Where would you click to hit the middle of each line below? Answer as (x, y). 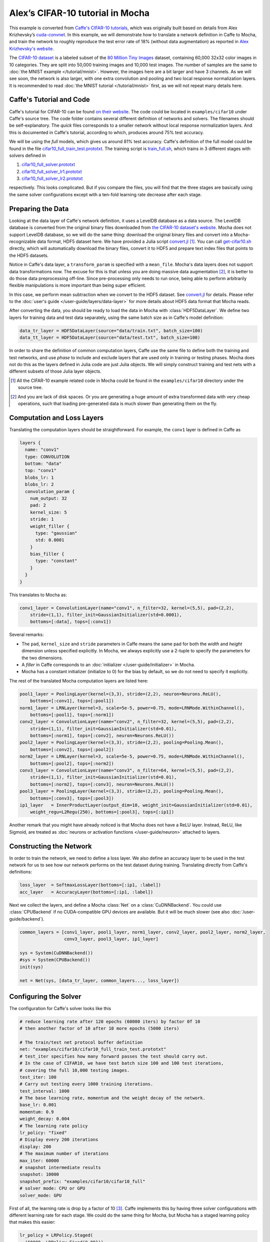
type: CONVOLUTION (47, 457)
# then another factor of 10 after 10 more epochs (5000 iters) (100, 1029)
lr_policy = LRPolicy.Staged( (56, 1235)
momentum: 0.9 (37, 1112)
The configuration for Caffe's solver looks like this (60, 1008)
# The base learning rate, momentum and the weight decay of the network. (113, 1098)
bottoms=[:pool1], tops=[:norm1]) (72, 715)
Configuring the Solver (45, 996)
